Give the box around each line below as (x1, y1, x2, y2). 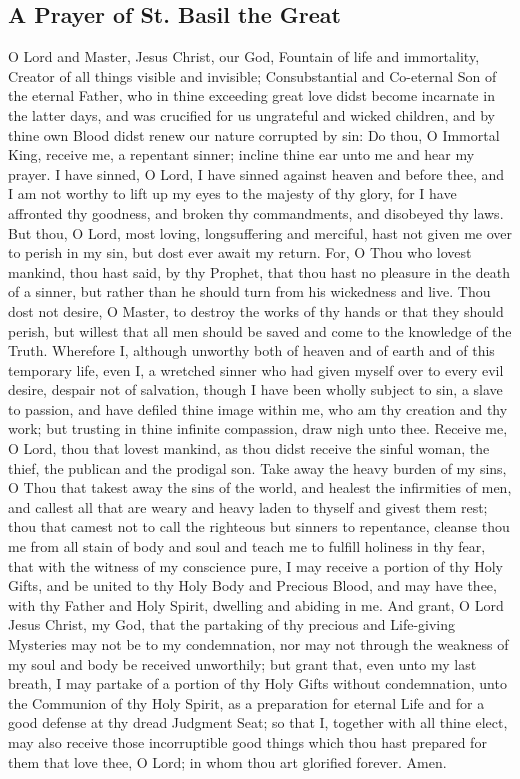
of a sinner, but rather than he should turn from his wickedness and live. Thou (8, 281, 491, 302)
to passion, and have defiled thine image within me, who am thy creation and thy (8, 398, 508, 419)
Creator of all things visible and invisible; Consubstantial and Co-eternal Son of (8, 65, 497, 86)
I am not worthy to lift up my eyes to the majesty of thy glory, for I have (8, 183, 457, 204)
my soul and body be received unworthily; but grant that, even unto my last (8, 653, 477, 674)
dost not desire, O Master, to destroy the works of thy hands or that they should (8, 300, 504, 321)
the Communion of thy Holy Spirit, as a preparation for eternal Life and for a (8, 692, 485, 713)
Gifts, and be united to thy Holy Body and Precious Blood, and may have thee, (8, 575, 497, 596)
